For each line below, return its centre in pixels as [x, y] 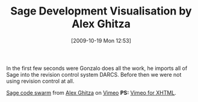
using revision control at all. [40, 81]
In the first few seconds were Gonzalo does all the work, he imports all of [97, 68]
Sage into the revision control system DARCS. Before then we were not [94, 74]
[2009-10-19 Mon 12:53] [101, 40]
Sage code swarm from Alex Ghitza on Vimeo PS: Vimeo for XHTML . [91, 92]
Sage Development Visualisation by [101, 11]
